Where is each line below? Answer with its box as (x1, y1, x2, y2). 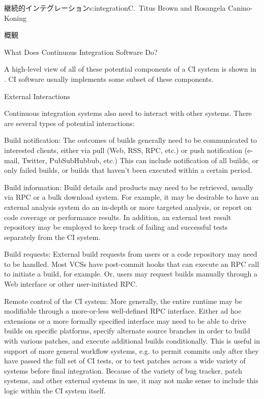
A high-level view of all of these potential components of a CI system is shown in (4, 64, 256, 74)
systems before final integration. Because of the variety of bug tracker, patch (4, 365, 243, 376)
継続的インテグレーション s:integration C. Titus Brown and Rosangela (4, 3, 226, 13)
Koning (4, 12, 26, 23)
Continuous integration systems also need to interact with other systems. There (4, 108, 252, 118)
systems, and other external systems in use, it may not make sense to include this (4, 375, 258, 386)
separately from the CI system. (4, 231, 101, 242)
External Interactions (4, 90, 70, 101)
